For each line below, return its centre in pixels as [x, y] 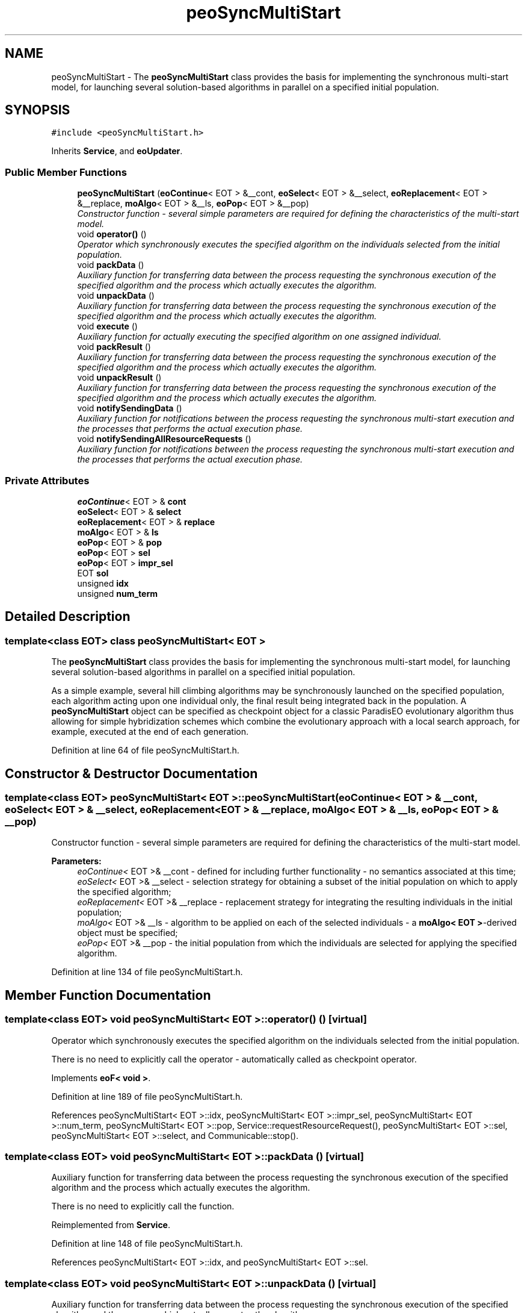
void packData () [111, 265]
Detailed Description [68, 617]
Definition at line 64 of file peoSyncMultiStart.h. [145, 750]
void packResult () [114, 347]
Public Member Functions [66, 172]
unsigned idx [103, 583]
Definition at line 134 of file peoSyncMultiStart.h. [147, 972]
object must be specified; [128, 933]
